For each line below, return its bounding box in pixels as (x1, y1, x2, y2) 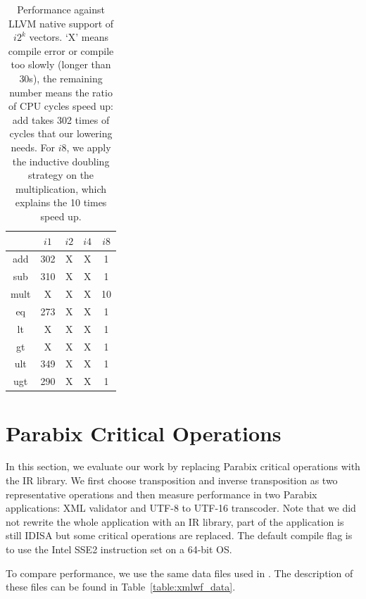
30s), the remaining (19, 70, 103, 85)
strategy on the (28, 168, 94, 182)
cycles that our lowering (9, 126, 113, 141)
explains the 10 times (15, 195, 107, 210)
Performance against (17, 2, 105, 16)
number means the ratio (9, 84, 113, 99)
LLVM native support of (8, 15, 114, 30)
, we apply (66, 139, 111, 154)
